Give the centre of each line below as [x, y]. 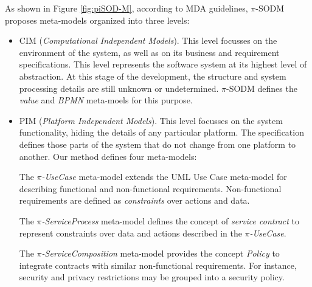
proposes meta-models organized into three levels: [97, 20]
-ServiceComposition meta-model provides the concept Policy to [161, 253]
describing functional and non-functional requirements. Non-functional [150, 188]
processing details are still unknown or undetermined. [119, 88]
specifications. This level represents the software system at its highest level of [163, 64]
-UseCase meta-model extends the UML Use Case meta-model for [164, 177]
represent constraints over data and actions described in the [130, 233]
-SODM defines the [262, 88]
